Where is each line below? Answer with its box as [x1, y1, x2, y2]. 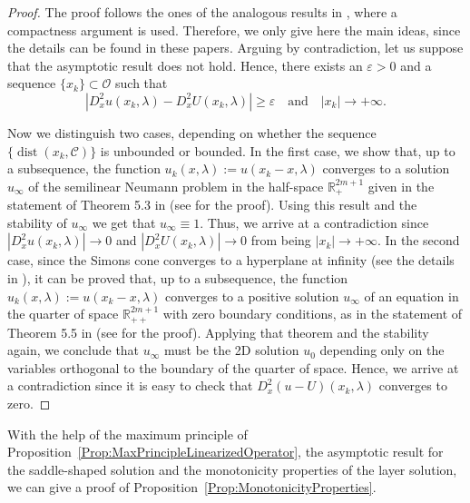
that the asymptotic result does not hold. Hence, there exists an [7, 55, 363, 74]
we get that [92, 212, 156, 232]
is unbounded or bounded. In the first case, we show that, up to [100, 141, 455, 160]
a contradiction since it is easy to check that [7, 376, 253, 395]
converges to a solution [322, 159, 450, 178]
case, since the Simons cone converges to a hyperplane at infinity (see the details [7, 251, 455, 270]
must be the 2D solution [163, 340, 299, 360]
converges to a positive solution [164, 286, 339, 305]
